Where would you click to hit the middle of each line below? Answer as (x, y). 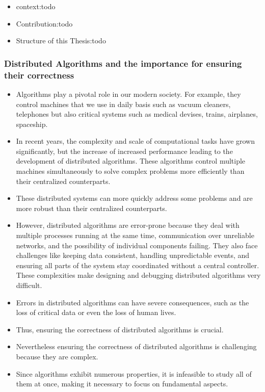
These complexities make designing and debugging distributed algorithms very (138, 275)
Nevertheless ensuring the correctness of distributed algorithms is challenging (136, 346)
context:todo (36, 6)
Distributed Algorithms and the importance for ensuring (123, 63)
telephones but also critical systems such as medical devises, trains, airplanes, (137, 114)
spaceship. (32, 124)
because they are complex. (57, 356)
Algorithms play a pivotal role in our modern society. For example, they (128, 94)
